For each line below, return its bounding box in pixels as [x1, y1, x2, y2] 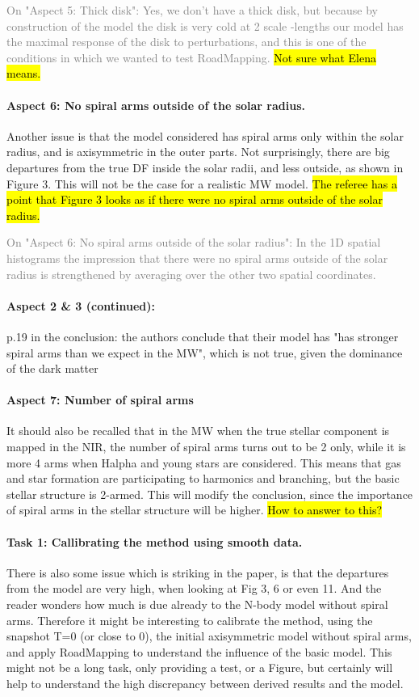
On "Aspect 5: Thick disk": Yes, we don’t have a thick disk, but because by [6, 2, 378, 18]
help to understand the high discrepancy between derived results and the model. [6, 675, 404, 691]
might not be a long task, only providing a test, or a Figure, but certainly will [6, 659, 393, 676]
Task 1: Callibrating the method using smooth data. [6, 533, 303, 550]
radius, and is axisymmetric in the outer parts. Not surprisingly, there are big [6, 143, 390, 160]
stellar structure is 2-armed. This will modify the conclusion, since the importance [6, 485, 413, 502]
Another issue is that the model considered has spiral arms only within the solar [6, 127, 404, 144]
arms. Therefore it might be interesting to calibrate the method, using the [6, 611, 373, 628]
